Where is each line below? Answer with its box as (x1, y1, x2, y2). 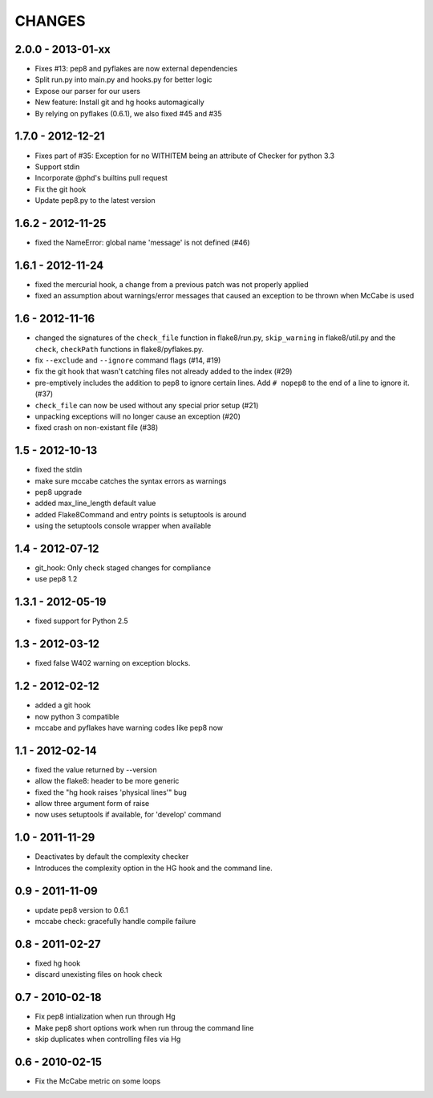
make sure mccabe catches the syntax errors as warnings (34, 476, 227, 485)
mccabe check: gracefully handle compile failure (34, 917, 196, 926)
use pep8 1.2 (34, 574, 78, 584)
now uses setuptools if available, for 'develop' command (34, 810, 221, 820)
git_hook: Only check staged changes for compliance (34, 563, 212, 573)
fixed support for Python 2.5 (34, 616, 128, 626)
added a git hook (34, 700, 91, 710)
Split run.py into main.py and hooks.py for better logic (34, 75, 212, 84)
